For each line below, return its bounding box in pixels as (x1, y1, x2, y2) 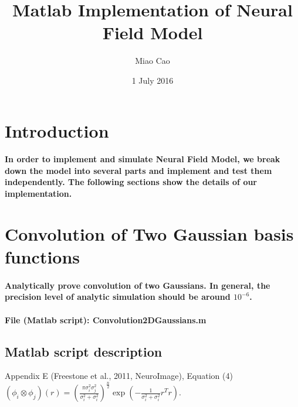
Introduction (5, 118, 109, 142)
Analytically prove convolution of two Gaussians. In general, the (5, 279, 270, 291)
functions (5, 245, 80, 269)
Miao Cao (135, 54, 170, 67)
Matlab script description (5, 342, 162, 360)
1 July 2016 (131, 74, 174, 86)
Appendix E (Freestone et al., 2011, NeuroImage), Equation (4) (5, 370, 233, 382)
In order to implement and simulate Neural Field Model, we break (5, 153, 280, 165)
